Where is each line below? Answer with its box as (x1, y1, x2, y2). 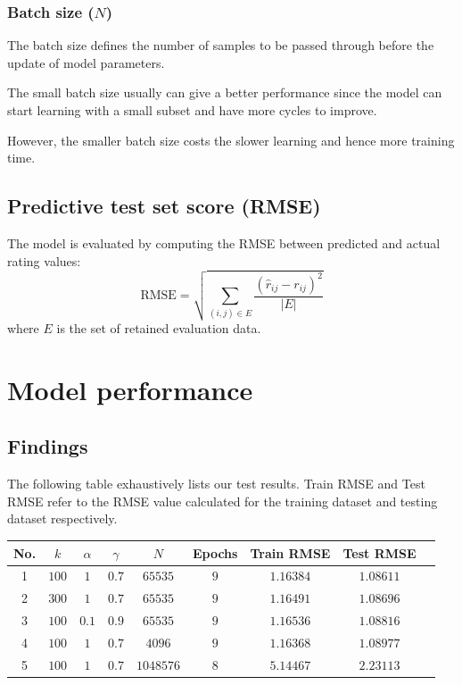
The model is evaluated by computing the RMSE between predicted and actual (7, 233, 441, 252)
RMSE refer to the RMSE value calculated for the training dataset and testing (7, 491, 438, 510)
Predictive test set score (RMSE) (7, 192, 321, 220)
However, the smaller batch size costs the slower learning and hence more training (7, 130, 455, 149)
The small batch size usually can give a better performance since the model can (7, 83, 442, 102)
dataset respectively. (7, 509, 118, 528)
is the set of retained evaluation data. (56, 319, 261, 338)
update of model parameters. (7, 53, 165, 71)
